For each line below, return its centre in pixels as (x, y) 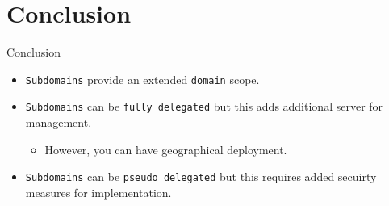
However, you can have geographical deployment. (166, 149)
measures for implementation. (98, 192)
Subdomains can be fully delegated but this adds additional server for (204, 106)
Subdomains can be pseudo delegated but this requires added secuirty (201, 177)
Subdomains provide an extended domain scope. (142, 79)
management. (59, 122)
